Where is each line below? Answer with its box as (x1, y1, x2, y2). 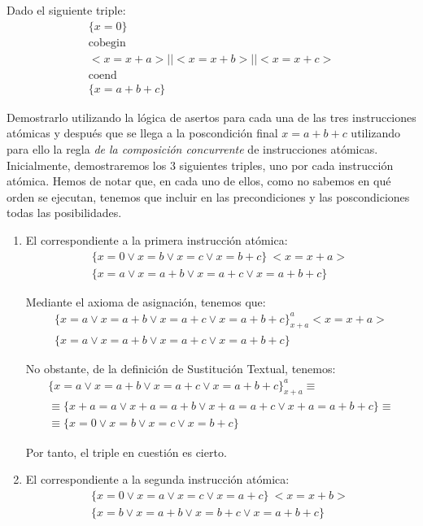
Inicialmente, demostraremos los (7, 156, 167, 173)
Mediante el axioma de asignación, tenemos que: (25, 293, 266, 310)
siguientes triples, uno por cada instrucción (179, 156, 394, 173)
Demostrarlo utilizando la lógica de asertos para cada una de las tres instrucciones (7, 108, 416, 125)
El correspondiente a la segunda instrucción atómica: (25, 471, 290, 488)
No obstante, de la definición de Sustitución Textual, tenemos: (25, 359, 336, 376)
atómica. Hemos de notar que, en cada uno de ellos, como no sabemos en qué (7, 172, 391, 189)
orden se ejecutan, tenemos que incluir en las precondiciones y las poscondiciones (7, 188, 410, 205)
